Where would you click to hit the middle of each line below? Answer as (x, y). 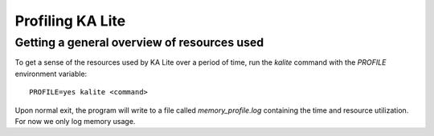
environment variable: (51, 74)
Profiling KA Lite (70, 21)
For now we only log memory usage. (75, 121)
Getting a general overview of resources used (139, 42)
